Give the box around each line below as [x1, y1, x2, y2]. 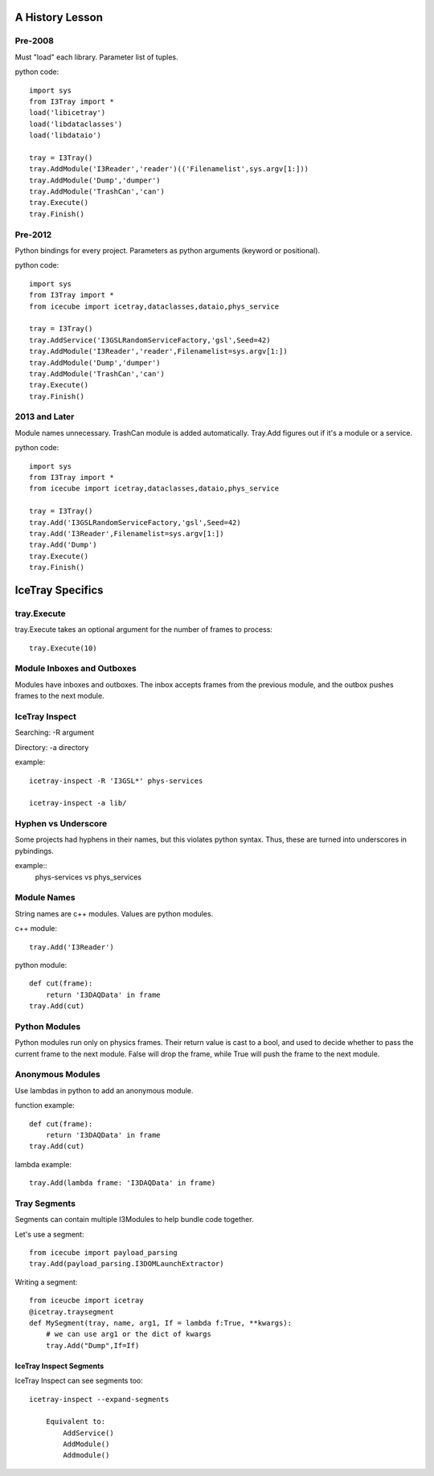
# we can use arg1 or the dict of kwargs [45, 1330, 212, 1339]
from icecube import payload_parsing [29, 1248, 178, 1257]
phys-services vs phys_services [35, 872, 142, 882]
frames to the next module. [14, 691, 104, 701]
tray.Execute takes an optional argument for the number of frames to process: [14, 625, 273, 634]
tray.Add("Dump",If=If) [45, 1341, 140, 1350]
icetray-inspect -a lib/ [29, 798, 127, 808]
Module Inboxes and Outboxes [14, 663, 137, 674]
